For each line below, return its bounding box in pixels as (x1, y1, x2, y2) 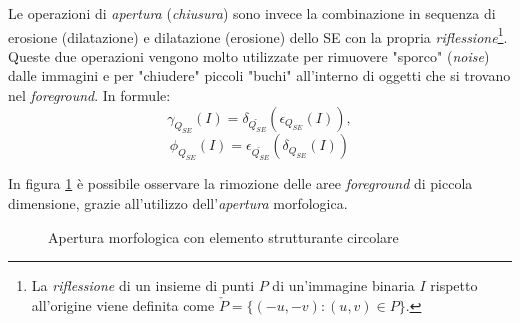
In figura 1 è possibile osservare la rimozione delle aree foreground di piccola (8, 173, 473, 194)
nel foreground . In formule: (8, 85, 171, 106)
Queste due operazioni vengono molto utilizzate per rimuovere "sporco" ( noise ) (8, 45, 490, 66)
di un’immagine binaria (272, 275, 415, 296)
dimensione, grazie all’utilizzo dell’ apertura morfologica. (8, 192, 348, 213)
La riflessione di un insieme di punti (31, 275, 255, 296)
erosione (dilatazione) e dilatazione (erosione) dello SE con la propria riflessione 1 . (8, 23, 508, 47)
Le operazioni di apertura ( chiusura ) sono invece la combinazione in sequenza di (8, 3, 496, 23)
